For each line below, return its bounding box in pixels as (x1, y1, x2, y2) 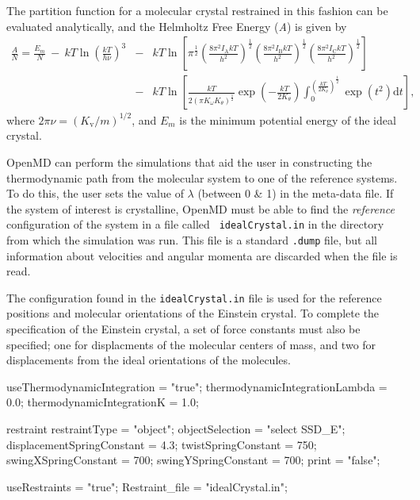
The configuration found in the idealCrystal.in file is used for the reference (6, 289, 382, 306)
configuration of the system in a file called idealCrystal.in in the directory (6, 216, 384, 233)
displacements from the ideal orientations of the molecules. (6, 352, 291, 368)
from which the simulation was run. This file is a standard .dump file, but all (6, 231, 377, 248)
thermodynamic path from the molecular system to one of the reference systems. (6, 169, 398, 186)
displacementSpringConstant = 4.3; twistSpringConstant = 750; (6, 436, 317, 452)
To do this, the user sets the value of (6, 185, 184, 202)
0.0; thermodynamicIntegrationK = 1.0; (6, 394, 199, 410)
